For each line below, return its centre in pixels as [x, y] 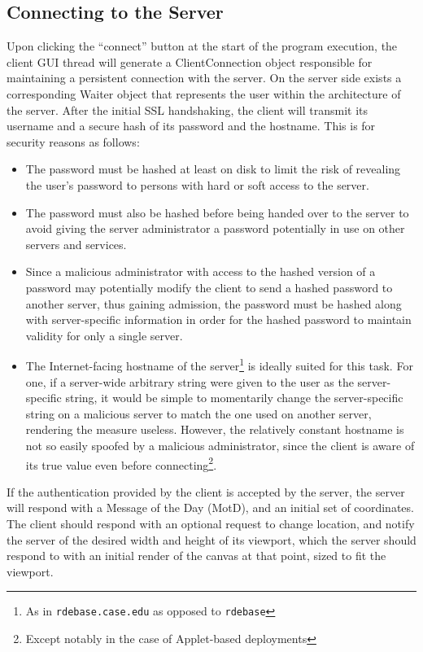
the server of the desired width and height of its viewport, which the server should [211, 539]
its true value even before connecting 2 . [121, 463]
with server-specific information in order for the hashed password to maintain [218, 319]
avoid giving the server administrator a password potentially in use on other [215, 228]
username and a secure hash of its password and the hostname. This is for [191, 126]
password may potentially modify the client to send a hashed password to [209, 287]
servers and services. [76, 244]
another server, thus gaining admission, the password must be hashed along [214, 303]
